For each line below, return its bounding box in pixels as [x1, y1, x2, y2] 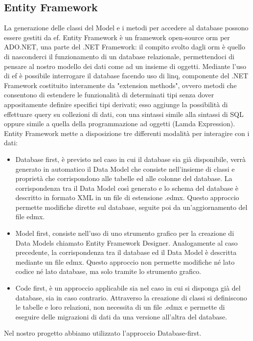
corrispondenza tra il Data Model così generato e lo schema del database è [15, 182, 239, 193]
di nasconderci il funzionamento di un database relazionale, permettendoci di [4, 51, 234, 61]
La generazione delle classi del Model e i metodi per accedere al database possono [4, 23, 249, 33]
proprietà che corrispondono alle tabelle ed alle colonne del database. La [15, 173, 232, 183]
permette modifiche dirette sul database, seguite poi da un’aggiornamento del [15, 202, 248, 212]
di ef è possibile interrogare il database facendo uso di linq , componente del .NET [4, 70, 249, 81]
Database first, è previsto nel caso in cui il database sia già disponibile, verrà [15, 154, 246, 164]
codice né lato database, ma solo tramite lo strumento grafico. [15, 266, 201, 276]
